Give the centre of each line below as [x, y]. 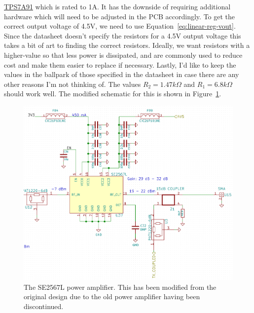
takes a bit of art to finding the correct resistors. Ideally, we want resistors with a [127, 45]
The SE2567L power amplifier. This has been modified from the [120, 287]
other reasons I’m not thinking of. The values [73, 84]
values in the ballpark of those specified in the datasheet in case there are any [122, 74]
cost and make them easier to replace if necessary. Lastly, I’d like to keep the [120, 64]
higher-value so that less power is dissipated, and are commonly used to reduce [123, 55]
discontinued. [44, 306]
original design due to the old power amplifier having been [112, 296]
